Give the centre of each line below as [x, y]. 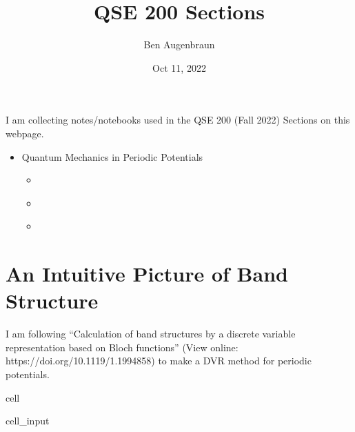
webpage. [25, 133]
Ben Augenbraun [179, 45]
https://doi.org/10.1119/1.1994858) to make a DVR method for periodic [159, 361]
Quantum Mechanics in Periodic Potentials [112, 156]
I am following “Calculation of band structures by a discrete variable [151, 334]
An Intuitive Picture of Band [147, 274]
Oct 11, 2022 [179, 67]
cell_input [28, 421]
